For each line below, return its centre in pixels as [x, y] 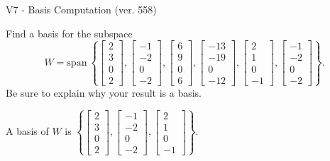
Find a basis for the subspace [69, 33]
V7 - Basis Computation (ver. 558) [81, 9]
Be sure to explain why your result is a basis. [104, 92]
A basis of [27, 131]
